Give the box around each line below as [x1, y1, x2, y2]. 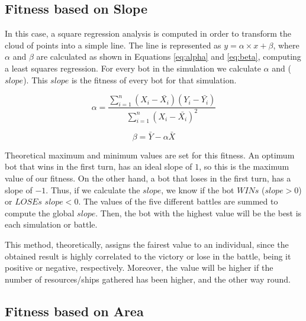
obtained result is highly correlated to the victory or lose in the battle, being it [5, 249, 291, 262]
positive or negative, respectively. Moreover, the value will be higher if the [5, 261, 273, 274]
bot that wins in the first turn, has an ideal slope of [5, 160, 192, 173]
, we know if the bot [161, 183, 234, 196]
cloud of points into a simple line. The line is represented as [5, 38, 221, 51]
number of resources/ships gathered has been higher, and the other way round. [5, 273, 291, 285]
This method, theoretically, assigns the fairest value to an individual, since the [5, 238, 289, 250]
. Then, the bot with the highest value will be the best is [95, 206, 302, 219]
